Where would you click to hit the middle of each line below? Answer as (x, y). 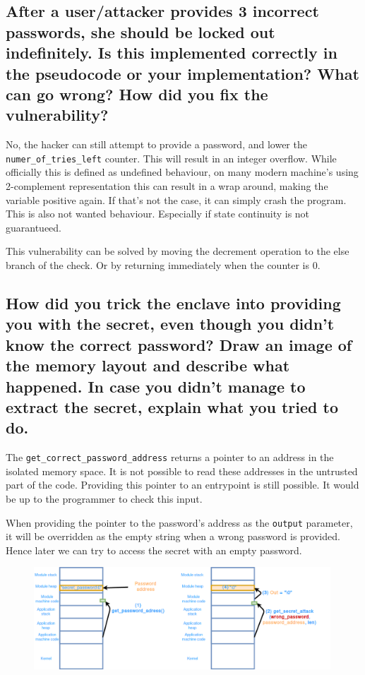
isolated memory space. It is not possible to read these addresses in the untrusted (182, 471)
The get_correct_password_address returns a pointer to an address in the (170, 457)
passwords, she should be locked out (140, 31)
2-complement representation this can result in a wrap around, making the (167, 186)
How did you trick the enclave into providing (173, 303)
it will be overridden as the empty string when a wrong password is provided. (173, 536)
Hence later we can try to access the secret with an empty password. (154, 550)
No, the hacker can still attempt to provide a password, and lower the (156, 144)
